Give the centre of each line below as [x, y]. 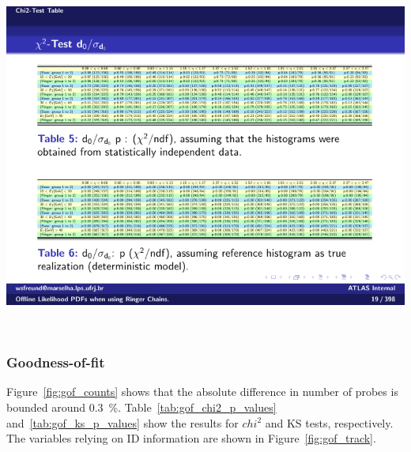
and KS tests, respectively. [329, 422]
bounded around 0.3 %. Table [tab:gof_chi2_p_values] [141, 407]
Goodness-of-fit [56, 362]
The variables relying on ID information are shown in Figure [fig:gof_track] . [191, 438]
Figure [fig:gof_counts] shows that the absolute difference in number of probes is [202, 392]
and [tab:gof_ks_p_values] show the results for [123, 422]
